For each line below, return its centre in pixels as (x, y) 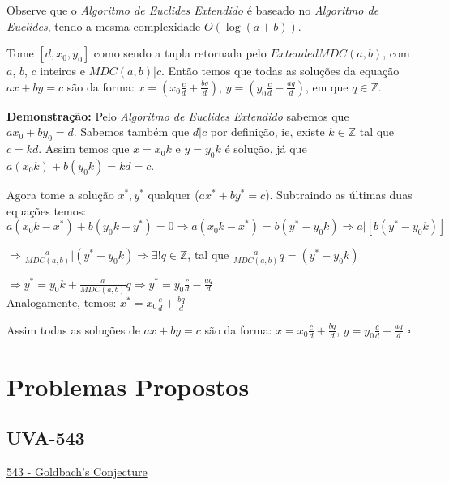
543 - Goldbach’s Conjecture (77, 472)
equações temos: (47, 210)
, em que (327, 86)
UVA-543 (46, 438)
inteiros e (62, 71)
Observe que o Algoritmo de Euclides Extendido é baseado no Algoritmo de (193, 10)
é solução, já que (266, 149)
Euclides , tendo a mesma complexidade (104, 26)
